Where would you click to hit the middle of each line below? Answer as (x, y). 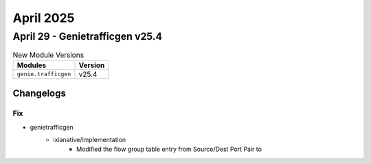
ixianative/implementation (90, 139)
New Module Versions (48, 55)
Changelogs (40, 94)
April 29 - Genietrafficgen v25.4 (88, 36)
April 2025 (44, 18)
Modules (32, 65)
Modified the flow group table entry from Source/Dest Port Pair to (169, 149)
